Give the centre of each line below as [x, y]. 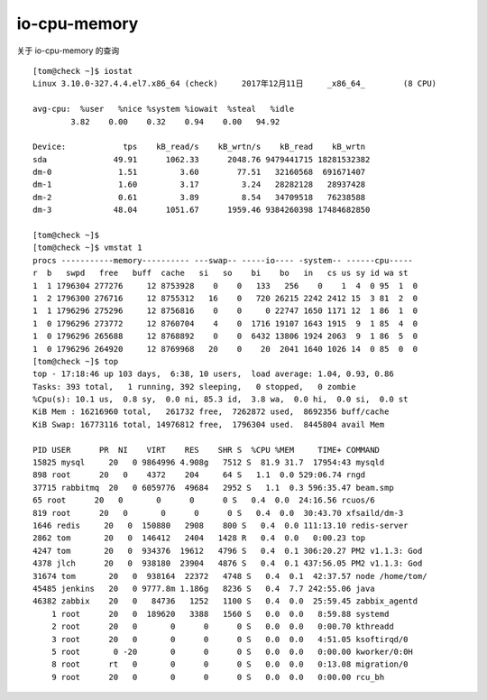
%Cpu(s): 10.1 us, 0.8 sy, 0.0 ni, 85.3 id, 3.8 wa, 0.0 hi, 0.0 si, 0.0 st [221, 400]
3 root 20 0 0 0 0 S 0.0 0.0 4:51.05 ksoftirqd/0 [230, 639]
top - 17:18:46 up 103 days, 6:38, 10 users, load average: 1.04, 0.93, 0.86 [213, 374]
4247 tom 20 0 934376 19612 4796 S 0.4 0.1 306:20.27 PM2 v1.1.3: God [228, 551]
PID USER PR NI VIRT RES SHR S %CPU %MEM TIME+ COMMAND [207, 450]
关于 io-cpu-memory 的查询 [68, 51]
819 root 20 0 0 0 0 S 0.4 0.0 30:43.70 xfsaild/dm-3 [218, 513]
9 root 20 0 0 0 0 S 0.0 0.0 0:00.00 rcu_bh [218, 677]
